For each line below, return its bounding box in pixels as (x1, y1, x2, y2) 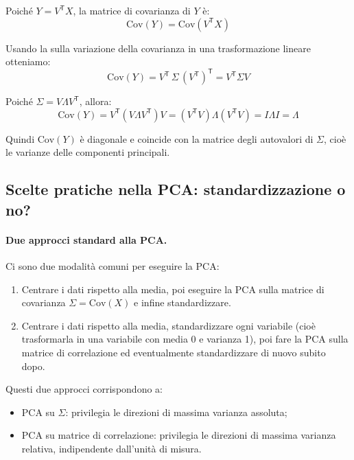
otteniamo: (5, 54, 51, 69)
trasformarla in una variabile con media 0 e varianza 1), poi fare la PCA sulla (21, 332, 349, 346)
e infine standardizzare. (134, 295, 231, 310)
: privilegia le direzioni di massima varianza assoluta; (65, 404, 287, 419)
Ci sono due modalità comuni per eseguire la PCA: (5, 259, 220, 273)
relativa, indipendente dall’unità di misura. (21, 441, 202, 455)
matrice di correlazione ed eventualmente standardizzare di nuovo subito (21, 345, 326, 359)
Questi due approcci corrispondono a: (5, 382, 163, 396)
